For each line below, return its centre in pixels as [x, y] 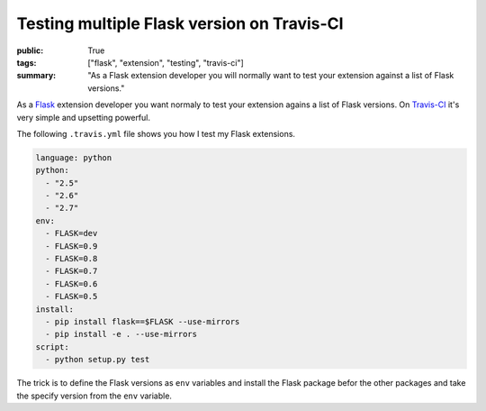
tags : [27, 62]
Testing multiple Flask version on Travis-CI [180, 23]
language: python [74, 157]
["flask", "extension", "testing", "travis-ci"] [166, 62]
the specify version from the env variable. [94, 396]
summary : [36, 76]
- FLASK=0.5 [72, 297]
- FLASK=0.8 [72, 258]
